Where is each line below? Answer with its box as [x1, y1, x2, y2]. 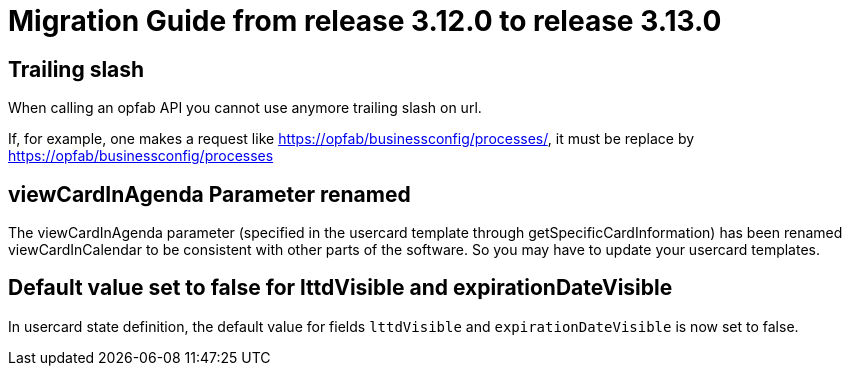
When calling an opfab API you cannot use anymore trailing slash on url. [8, 99, 482, 117]
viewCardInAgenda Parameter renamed [8, 181, 411, 207]
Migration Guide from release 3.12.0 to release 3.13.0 [8, 4, 722, 38]
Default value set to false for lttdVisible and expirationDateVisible [8, 275, 673, 301]
